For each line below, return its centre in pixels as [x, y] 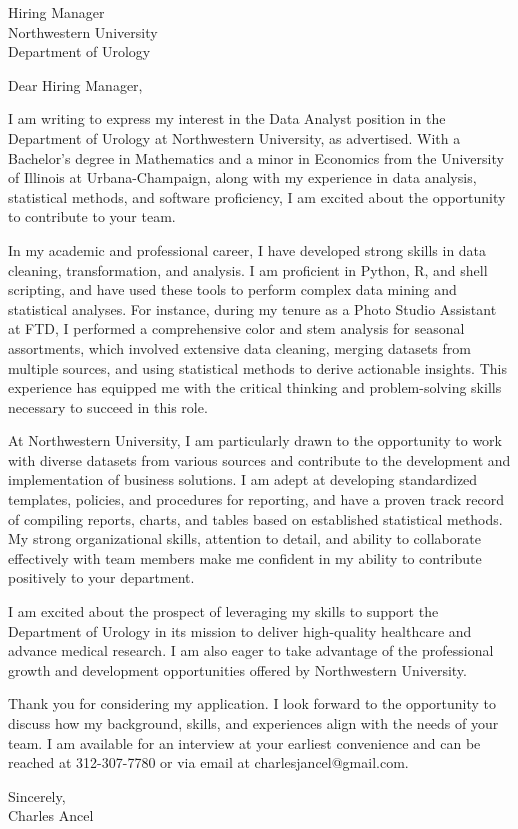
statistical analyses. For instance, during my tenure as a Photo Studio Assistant [252, 308]
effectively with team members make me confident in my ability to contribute [245, 557]
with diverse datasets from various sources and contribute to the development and [259, 459]
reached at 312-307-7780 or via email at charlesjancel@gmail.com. [208, 762]
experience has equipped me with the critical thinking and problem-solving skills [255, 387]
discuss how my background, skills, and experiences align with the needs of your [253, 723]
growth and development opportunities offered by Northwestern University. [237, 669]
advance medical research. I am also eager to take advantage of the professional [251, 650]
